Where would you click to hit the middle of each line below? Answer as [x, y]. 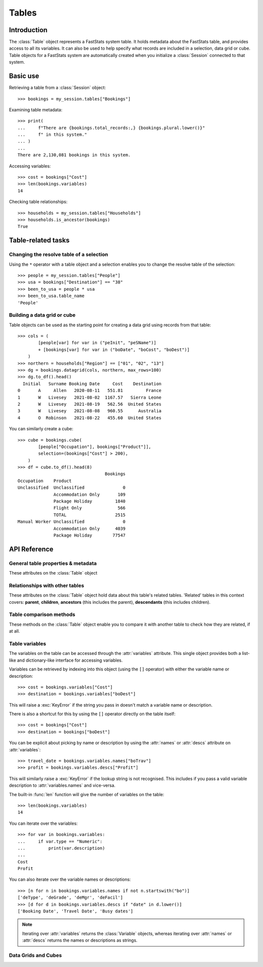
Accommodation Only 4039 [90, 529]
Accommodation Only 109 [90, 494]
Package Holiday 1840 [90, 501]
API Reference [31, 549]
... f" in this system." [52, 135]
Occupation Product [45, 481]
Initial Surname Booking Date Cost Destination [92, 384]
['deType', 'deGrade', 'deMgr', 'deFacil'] [70, 898]
